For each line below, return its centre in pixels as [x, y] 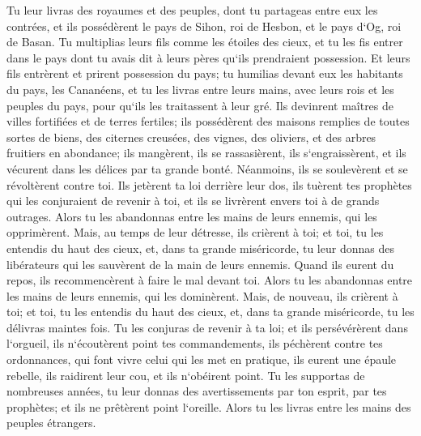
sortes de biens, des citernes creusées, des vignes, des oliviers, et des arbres [191, 137]
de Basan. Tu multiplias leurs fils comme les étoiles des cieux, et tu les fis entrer [205, 42]
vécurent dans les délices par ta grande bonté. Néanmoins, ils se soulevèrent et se [207, 168]
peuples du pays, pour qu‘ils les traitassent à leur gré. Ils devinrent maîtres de [200, 105]
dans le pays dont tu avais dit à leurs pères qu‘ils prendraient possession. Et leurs [208, 57]
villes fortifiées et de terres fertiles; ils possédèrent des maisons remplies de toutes [208, 121]
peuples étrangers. [51, 423]
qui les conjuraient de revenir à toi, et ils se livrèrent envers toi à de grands [193, 201]
